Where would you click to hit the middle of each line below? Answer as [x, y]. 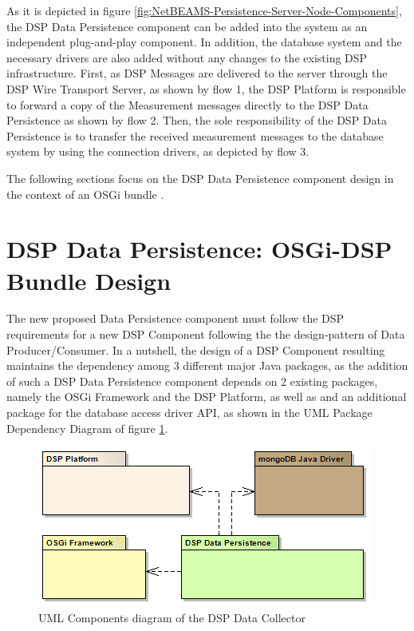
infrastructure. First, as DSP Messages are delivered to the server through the [197, 73]
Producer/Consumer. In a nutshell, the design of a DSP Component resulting [196, 349]
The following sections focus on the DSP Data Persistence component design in [200, 178]
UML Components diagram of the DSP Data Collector [172, 617]
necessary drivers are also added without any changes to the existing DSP [187, 57]
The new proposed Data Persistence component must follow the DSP [175, 318]
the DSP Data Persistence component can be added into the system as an [187, 26]
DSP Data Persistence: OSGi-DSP [199, 249]
